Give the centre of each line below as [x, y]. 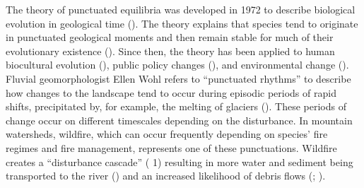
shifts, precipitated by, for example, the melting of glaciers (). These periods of [176, 106]
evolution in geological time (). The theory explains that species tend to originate [182, 23]
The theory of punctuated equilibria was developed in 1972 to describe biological [181, 9]
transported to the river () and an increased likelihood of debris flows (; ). [166, 176]
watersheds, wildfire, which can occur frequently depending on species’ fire [167, 134]
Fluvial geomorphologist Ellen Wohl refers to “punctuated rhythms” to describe [178, 78]
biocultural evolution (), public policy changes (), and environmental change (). [177, 65]
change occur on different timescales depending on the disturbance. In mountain [179, 120]
